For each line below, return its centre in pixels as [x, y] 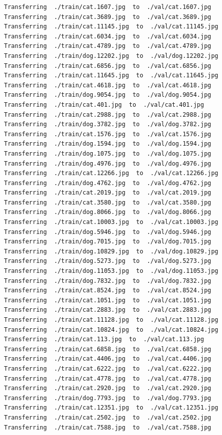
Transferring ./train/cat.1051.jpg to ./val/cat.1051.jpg [108, 300]
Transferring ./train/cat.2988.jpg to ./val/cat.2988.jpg [108, 114]
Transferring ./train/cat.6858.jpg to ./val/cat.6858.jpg [108, 349]
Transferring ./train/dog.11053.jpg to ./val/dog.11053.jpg [111, 271]
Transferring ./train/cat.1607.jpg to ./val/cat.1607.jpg [108, 7]
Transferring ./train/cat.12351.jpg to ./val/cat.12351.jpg [111, 408]
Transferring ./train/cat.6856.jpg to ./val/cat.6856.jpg [108, 66]
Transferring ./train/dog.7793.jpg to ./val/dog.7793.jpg [108, 398]
